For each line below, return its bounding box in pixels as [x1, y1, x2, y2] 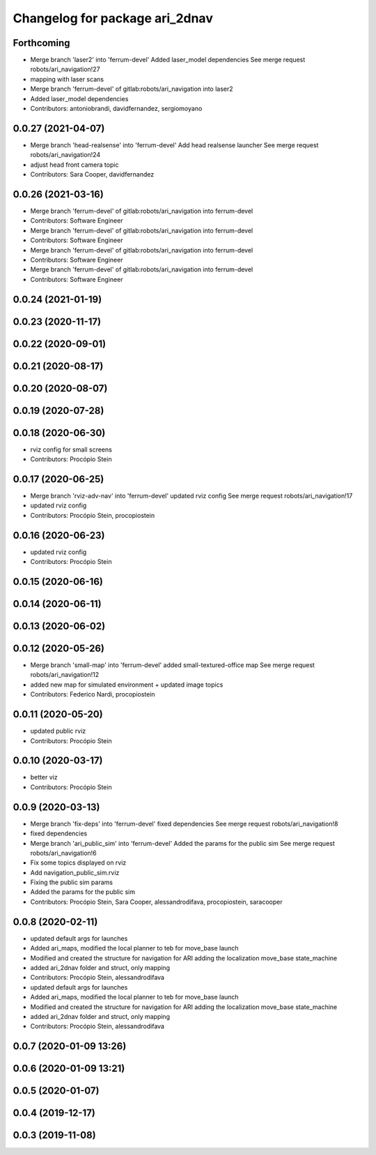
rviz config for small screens [30, 445, 113, 454]
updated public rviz [30, 726, 86, 736]
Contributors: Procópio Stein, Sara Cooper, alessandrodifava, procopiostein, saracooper [30, 897, 283, 906]
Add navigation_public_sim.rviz [30, 868, 120, 877]
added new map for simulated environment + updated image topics [30, 680, 224, 689]
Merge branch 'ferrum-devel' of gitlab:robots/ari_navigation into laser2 [30, 84, 233, 94]
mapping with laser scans [30, 75, 104, 83]
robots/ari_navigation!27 [30, 65, 100, 73]
